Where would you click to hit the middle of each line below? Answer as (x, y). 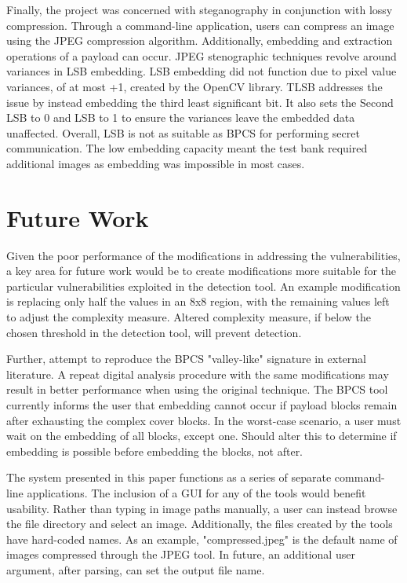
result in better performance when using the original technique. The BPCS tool (197, 389)
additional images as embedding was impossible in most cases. (156, 163)
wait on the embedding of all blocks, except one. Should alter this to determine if (202, 436)
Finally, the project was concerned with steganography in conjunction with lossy (200, 9)
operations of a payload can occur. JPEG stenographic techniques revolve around (202, 55)
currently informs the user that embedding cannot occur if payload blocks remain (202, 405)
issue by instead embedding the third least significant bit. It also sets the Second (200, 102)
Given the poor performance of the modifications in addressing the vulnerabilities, (203, 255)
